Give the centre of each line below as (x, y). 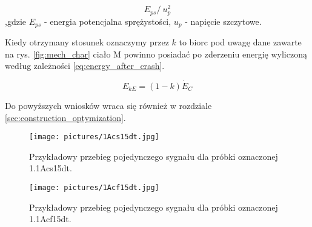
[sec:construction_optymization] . (65, 117)
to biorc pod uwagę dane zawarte (240, 41)
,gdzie (15, 21)
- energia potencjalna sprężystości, (108, 21)
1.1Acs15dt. (51, 168)
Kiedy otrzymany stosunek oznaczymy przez (87, 41)
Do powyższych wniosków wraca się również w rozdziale (108, 105)
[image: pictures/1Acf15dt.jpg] (94, 188)
